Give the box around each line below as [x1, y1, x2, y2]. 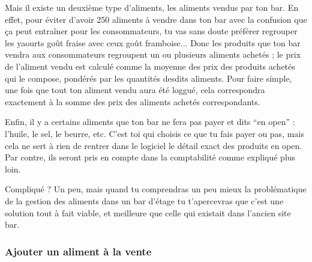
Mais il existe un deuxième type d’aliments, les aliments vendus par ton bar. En [5, 1, 299, 13]
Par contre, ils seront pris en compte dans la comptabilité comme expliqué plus [5, 151, 296, 163]
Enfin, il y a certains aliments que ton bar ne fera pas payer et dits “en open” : [5, 115, 295, 128]
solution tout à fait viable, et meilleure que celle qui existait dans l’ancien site [5, 206, 291, 219]
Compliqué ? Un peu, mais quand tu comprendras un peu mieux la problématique [5, 183, 307, 195]
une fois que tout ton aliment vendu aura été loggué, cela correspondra [5, 84, 265, 96]
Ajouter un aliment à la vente [5, 243, 152, 258]
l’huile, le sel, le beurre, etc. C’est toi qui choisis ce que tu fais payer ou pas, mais [5, 127, 304, 139]
